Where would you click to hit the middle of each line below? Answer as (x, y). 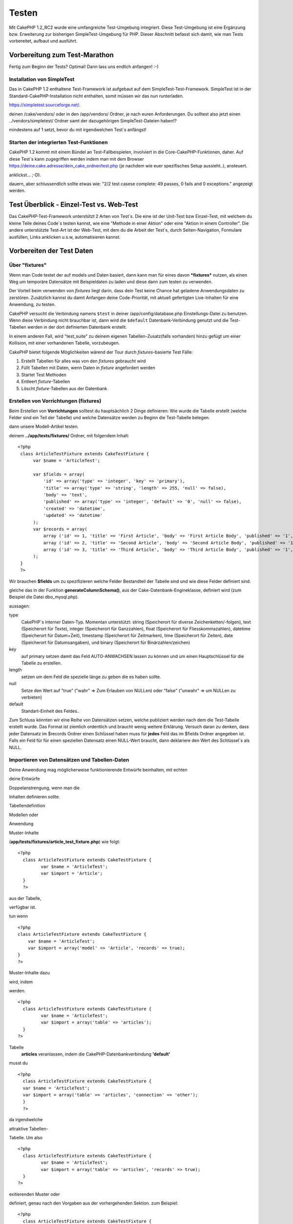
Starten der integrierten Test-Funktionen (58, 142)
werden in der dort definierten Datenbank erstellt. (77, 327)
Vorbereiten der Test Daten (51, 251)
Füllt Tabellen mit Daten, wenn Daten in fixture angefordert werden (88, 368)
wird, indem (21, 982)
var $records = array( (60, 529)
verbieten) (32, 697)
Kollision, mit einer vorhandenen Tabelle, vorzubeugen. (64, 343)
